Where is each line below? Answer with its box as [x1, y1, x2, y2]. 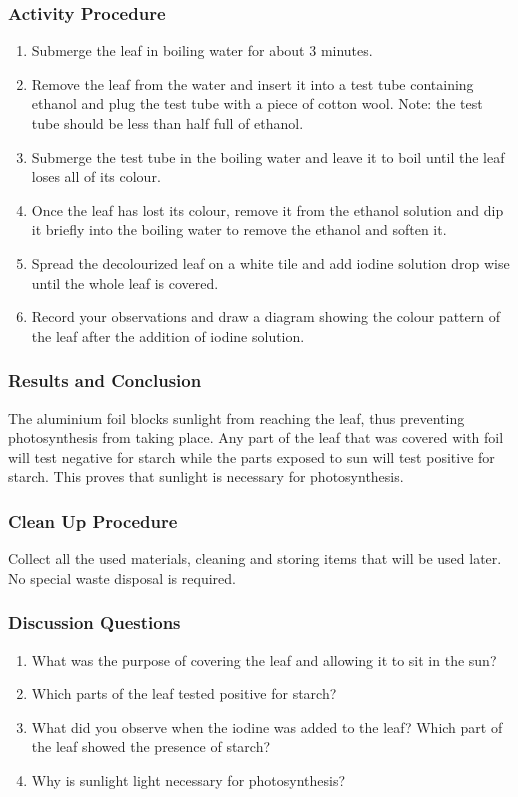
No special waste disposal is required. [8, 567, 236, 588]
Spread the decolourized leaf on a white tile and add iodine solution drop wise [31, 252, 510, 273]
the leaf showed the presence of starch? [31, 736, 271, 757]
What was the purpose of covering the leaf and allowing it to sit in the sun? [31, 649, 497, 670]
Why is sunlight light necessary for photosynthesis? [31, 769, 346, 790]
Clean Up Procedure [8, 508, 178, 533]
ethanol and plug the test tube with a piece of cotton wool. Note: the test [31, 93, 483, 114]
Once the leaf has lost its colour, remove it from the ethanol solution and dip [31, 199, 504, 220]
